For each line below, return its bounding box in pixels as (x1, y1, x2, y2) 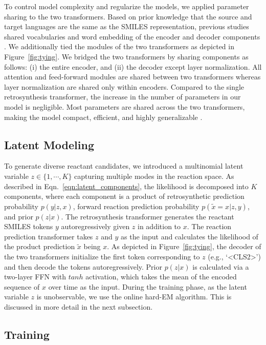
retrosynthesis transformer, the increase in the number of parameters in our (4, 91, 241, 102)
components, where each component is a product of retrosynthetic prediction (4, 191, 245, 201)
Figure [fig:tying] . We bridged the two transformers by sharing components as (4, 51, 249, 62)
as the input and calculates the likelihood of (121, 231, 258, 241)
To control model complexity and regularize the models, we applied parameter (4, 1, 249, 11)
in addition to (138, 221, 181, 232)
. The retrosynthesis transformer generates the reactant (61, 211, 234, 221)
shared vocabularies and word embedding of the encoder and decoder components (4, 31, 260, 42)
